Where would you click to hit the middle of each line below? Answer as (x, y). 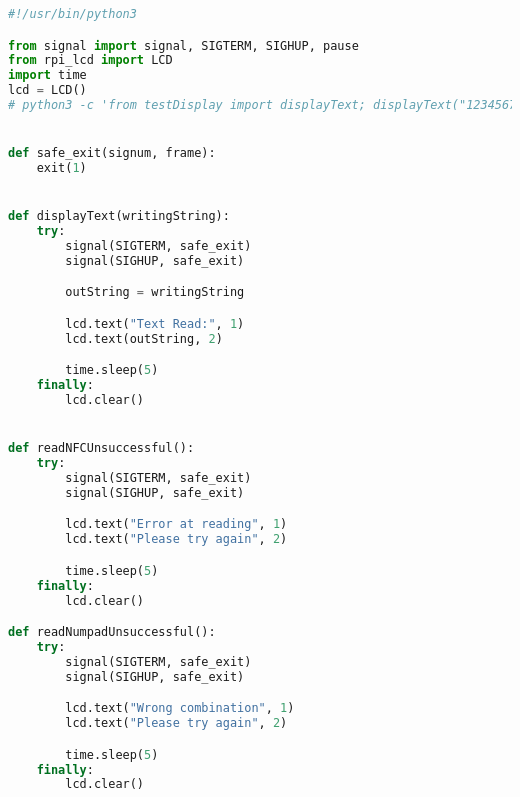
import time (47, 75)
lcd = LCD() (47, 90)
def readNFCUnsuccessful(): (101, 448)
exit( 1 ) (61, 168)
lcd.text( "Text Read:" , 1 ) (155, 323)
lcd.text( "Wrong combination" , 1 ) (180, 708)
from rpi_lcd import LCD (90, 60)
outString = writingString (155, 292)
